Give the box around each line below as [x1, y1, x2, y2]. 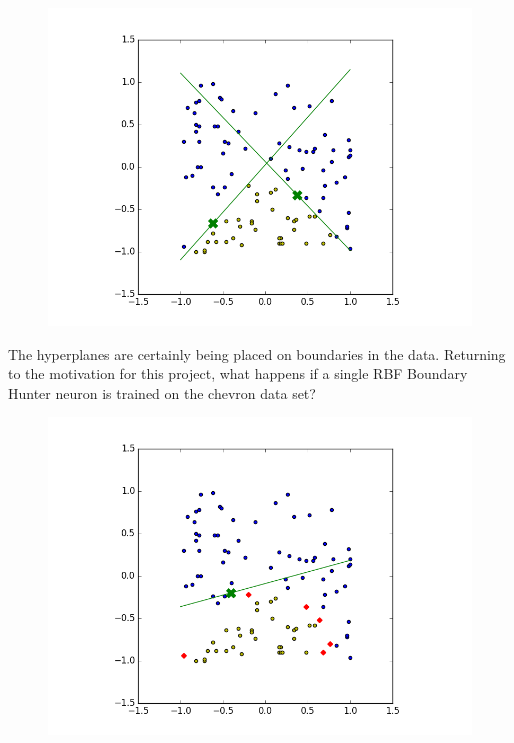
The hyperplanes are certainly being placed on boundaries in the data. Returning [8, 343, 506, 364]
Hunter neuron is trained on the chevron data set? [8, 382, 316, 403]
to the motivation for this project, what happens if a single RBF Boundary [8, 363, 468, 384]
